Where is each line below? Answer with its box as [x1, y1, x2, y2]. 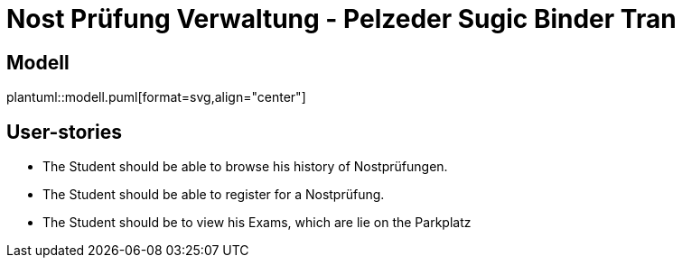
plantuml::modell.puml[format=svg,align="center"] [6, 89, 306, 105]
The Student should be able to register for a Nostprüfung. [42, 187, 385, 203]
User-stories [6, 120, 122, 143]
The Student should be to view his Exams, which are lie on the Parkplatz [42, 215, 472, 231]
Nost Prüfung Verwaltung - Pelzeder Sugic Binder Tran [6, 4, 677, 34]
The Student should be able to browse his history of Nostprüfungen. [42, 159, 448, 175]
